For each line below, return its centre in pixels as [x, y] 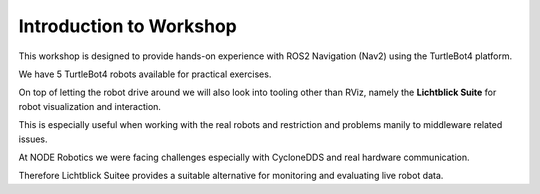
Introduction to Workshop [127, 26]
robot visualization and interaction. [90, 106]
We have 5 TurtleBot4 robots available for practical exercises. [145, 74]
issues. [33, 139]
